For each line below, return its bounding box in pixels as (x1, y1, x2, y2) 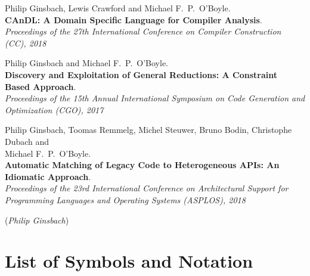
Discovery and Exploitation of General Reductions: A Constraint (5, 68, 277, 80)
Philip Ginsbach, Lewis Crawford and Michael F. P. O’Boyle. (5, 2, 231, 14)
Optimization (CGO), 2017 (5, 103, 104, 116)
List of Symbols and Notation (5, 249, 253, 273)
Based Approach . (5, 80, 76, 92)
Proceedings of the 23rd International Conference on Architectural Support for (5, 182, 289, 194)
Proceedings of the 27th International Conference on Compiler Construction (5, 25, 281, 38)
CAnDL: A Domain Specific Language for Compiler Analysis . (5, 13, 262, 26)
